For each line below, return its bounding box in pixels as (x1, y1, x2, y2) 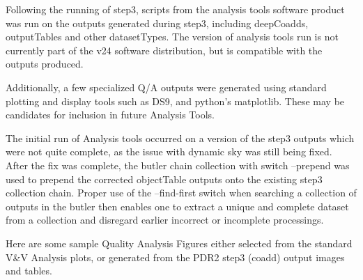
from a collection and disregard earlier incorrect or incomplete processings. (6, 212, 324, 227)
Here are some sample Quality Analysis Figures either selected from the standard (6, 235, 353, 250)
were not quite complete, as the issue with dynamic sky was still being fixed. (6, 144, 332, 159)
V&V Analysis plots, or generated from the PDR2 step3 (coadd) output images (6, 249, 345, 264)
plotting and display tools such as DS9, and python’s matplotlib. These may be (6, 93, 345, 108)
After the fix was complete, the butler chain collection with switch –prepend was (6, 157, 350, 172)
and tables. (6, 263, 52, 278)
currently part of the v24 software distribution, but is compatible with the (6, 42, 323, 57)
